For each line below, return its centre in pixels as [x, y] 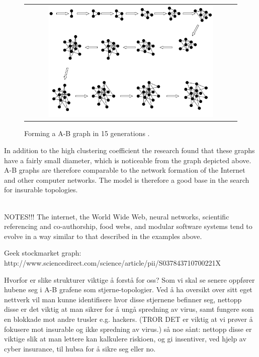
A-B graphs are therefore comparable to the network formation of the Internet [125, 170]
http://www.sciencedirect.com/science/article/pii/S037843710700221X [113, 262]
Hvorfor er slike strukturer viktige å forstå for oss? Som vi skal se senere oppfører [129, 279]
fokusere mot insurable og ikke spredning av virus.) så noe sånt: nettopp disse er [128, 329]
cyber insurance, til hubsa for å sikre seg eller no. [80, 348]
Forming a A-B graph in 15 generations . [87, 133]
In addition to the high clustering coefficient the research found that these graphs [129, 150]
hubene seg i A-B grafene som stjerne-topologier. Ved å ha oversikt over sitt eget [128, 289]
